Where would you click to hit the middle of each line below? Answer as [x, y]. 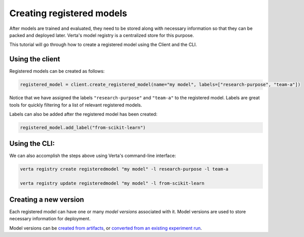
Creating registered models [68, 13]
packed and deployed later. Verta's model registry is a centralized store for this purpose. [102, 35]
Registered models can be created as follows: [57, 71]
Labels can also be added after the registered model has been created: [83, 114]
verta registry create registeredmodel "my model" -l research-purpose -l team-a [124, 169]
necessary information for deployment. [50, 219]
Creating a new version [47, 199]
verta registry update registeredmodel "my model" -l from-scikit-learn [112, 183]
